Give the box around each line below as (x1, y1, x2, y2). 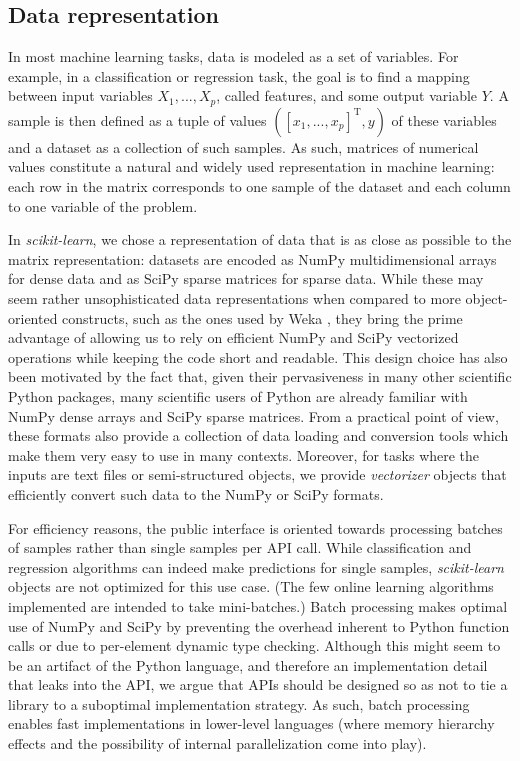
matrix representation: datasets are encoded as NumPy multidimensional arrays (8, 248, 497, 269)
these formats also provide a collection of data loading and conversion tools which (8, 425, 509, 446)
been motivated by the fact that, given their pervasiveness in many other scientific (8, 366, 512, 387)
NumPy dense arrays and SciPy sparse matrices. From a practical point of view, (8, 405, 499, 426)
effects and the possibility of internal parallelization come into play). (8, 733, 427, 754)
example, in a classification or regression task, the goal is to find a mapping (8, 65, 470, 86)
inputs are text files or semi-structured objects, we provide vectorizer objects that (8, 464, 507, 485)
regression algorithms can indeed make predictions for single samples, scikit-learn (8, 556, 504, 577)
